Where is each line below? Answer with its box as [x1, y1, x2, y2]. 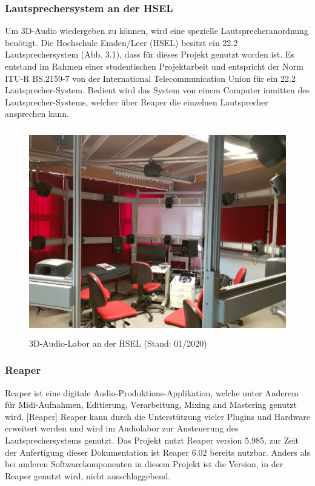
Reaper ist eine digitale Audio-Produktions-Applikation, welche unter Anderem [5, 386, 299, 399]
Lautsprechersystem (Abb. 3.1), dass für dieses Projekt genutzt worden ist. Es [5, 48, 294, 61]
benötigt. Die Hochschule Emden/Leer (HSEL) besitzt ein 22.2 [5, 36, 238, 48]
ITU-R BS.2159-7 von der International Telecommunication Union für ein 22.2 [5, 72, 296, 84]
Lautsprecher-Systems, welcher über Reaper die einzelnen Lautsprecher [5, 95, 268, 108]
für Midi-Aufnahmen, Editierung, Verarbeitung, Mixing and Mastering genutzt [5, 398, 297, 411]
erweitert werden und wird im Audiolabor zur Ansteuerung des [5, 422, 239, 434]
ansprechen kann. [5, 107, 69, 120]
